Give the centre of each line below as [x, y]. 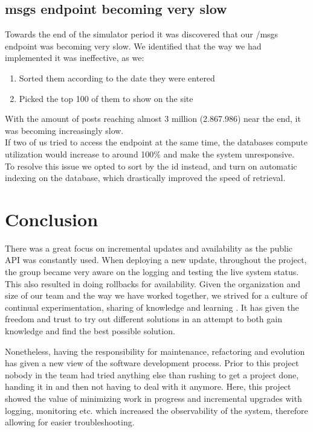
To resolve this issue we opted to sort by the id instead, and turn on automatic [151, 166]
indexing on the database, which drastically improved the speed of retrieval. [145, 178]
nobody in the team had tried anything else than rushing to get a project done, [152, 374]
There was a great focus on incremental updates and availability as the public [149, 248]
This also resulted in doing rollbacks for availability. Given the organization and [153, 283]
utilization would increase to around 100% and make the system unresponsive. [150, 154]
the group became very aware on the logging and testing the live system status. [152, 272]
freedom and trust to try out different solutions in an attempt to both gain [144, 319]
